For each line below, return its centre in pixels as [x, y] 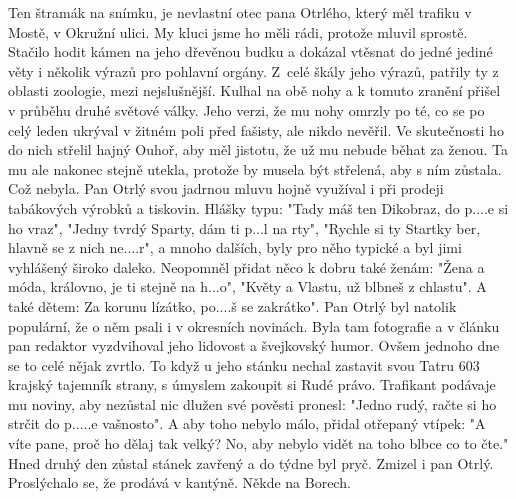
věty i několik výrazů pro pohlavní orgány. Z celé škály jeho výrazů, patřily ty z [253, 70]
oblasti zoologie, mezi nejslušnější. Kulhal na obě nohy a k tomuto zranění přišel [254, 90]
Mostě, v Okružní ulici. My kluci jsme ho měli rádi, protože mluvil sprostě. [238, 31]
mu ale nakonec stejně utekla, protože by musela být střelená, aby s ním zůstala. [255, 168]
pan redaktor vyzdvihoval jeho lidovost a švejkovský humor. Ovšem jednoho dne [254, 345]
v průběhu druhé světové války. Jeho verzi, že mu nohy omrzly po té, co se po [246, 109]
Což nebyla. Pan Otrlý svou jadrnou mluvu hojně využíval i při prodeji [226, 188]
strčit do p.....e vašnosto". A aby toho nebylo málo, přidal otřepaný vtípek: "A [247, 423]
